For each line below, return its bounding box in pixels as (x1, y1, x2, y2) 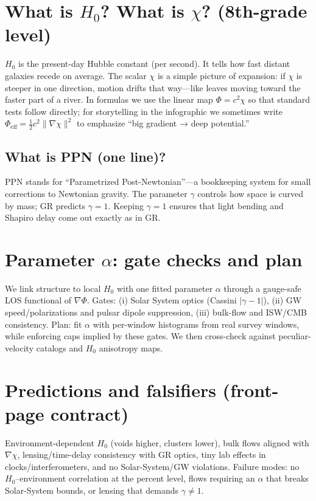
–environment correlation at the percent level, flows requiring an (15, 472, 255, 485)
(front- (222, 377, 279, 402)
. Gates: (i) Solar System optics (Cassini (86, 294, 237, 306)
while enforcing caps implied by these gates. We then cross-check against (5, 330, 276, 342)
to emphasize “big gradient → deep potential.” (77, 117, 250, 130)
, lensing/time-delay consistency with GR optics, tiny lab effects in (17, 448, 266, 461)
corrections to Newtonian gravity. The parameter (5, 187, 188, 199)
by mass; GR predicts (5, 199, 85, 212)
